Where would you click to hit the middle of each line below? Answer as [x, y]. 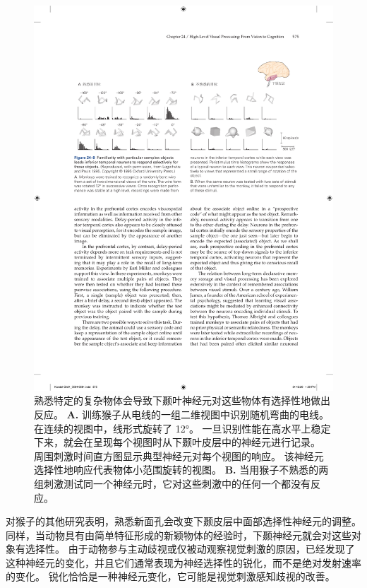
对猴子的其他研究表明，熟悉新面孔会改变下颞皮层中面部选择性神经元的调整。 [183, 521]
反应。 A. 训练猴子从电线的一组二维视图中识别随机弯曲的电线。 [181, 414]
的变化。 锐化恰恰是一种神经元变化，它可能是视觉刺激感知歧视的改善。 [170, 576]
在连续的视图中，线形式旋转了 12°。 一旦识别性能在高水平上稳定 [182, 428]
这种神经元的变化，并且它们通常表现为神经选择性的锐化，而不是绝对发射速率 [183, 562]
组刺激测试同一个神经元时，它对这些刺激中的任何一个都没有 [172, 483]
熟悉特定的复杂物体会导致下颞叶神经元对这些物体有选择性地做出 [182, 400]
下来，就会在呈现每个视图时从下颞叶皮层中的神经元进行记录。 [177, 442]
